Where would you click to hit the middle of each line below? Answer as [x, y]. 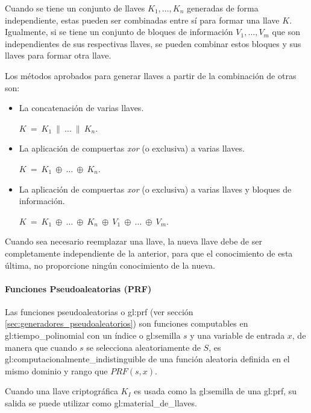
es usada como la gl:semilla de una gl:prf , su [215, 391]
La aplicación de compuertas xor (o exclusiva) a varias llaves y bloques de [155, 189]
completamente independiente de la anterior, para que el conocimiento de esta [149, 253]
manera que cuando [41, 347]
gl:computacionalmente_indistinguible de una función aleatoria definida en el [147, 359]
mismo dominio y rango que [56, 370]
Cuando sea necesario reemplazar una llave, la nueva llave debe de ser [134, 241]
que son [286, 32]
